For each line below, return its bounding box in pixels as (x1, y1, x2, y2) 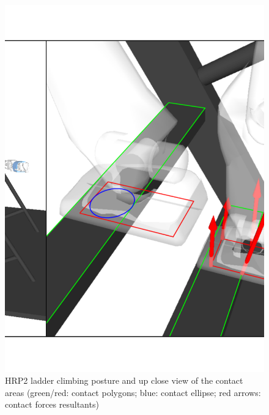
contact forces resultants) (5, 398, 99, 411)
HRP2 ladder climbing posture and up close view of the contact (5, 374, 243, 387)
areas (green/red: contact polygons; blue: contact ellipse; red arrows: (5, 386, 261, 398)
